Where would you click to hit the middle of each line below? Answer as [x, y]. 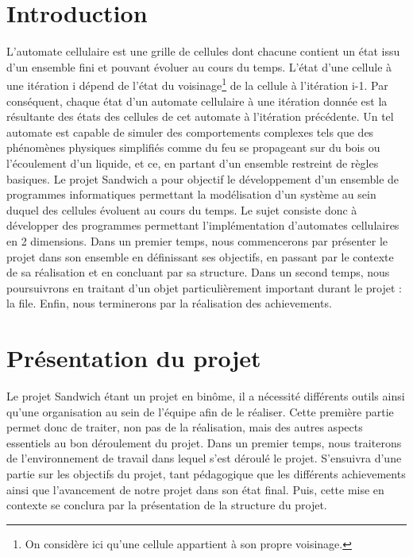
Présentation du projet [134, 358]
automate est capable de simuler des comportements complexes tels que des [190, 132]
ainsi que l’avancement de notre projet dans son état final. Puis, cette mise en [195, 489]
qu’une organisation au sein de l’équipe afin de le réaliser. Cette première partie [200, 411]
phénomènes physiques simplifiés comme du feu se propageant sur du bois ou [193, 147]
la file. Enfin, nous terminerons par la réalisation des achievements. [169, 303]
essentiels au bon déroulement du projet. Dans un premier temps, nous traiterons [204, 442]
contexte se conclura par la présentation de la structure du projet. [167, 505]
